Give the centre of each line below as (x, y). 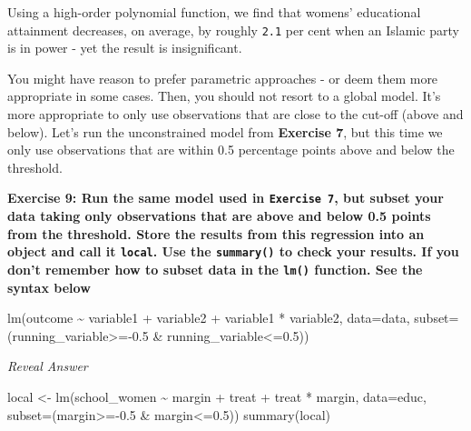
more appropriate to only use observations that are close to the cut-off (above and (235, 114)
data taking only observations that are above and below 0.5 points (219, 216)
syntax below (49, 287)
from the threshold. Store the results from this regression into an (216, 233)
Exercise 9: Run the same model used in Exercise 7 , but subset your (226, 198)
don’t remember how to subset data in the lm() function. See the (215, 269)
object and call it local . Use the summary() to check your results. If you (233, 251)
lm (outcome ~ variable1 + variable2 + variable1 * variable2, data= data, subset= (233, 318)
